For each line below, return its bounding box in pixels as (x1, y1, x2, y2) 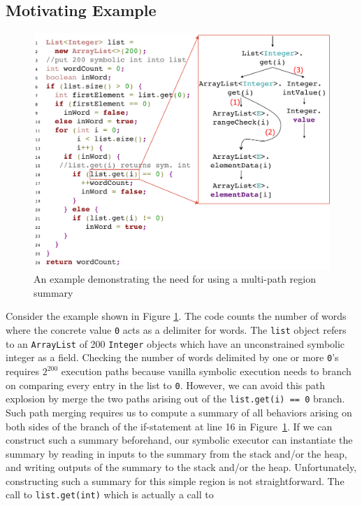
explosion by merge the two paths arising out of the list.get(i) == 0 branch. (6, 391, 345, 406)
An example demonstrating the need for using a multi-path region (34, 272, 316, 286)
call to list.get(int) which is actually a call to (6, 487, 214, 502)
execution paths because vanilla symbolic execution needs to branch (61, 364, 352, 378)
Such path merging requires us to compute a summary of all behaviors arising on (6, 405, 352, 419)
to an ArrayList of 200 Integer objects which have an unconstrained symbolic (6, 336, 345, 351)
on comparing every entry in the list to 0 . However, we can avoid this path (6, 377, 326, 392)
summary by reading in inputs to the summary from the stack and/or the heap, (6, 446, 347, 461)
